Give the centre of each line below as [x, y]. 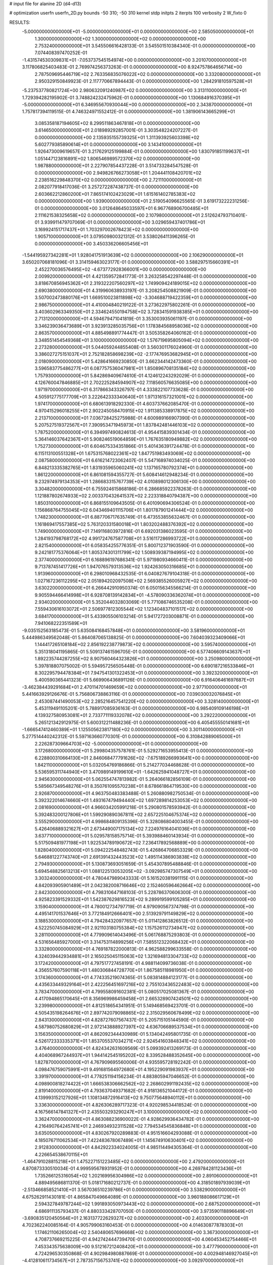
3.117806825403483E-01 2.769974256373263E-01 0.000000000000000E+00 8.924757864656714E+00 [132, 67]
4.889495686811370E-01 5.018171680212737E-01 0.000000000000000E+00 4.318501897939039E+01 [142, 1183]
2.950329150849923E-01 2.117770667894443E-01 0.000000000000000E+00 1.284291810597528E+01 [143, 81]
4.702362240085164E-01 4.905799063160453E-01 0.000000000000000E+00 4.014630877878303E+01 [132, 1225]
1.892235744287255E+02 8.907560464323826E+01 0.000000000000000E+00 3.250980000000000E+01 [147, 659]
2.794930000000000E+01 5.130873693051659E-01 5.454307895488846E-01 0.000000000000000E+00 [146, 864]
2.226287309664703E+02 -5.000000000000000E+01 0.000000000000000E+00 [121, 743]
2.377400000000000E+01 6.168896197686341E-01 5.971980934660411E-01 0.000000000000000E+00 [144, 560]
